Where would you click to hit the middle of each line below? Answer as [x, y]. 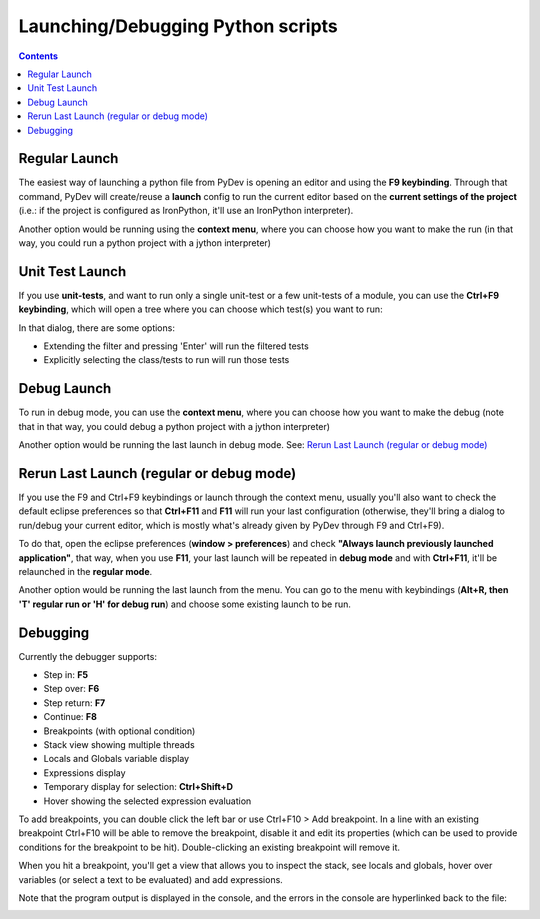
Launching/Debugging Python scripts [178, 26]
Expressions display [84, 772]
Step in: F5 [66, 675]
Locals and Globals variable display [116, 759]
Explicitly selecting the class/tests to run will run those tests [166, 360]
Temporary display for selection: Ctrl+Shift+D [138, 787]
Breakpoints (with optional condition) [119, 731]
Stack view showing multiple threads [119, 745]
